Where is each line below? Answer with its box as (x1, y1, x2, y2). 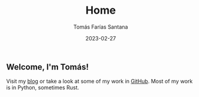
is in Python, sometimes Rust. (6, 84, 80, 91)
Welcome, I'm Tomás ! (6, 62, 89, 72)
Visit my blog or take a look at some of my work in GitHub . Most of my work (6, 78, 193, 85)
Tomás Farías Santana (73, 23, 128, 30)
